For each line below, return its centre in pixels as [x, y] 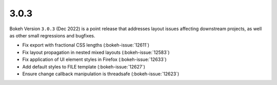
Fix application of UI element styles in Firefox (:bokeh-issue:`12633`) [94, 59]
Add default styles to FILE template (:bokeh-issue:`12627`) [84, 67]
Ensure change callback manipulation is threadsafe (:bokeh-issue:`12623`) [101, 74]
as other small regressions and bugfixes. [52, 35]
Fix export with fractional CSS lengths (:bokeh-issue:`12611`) [86, 45]
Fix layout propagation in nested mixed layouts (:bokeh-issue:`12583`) [96, 52]
